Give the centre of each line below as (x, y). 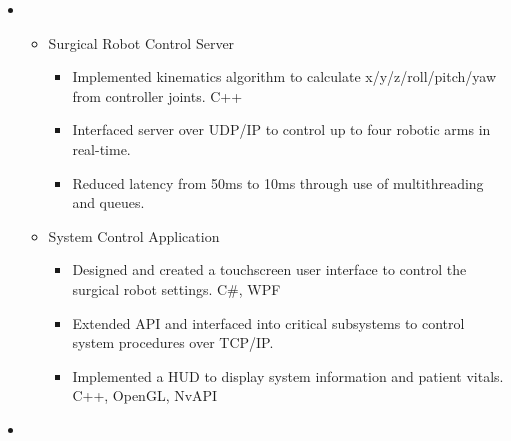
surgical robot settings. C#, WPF (176, 288)
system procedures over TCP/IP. (173, 342)
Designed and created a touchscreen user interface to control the (269, 269)
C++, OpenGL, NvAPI (145, 395)
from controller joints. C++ (157, 95)
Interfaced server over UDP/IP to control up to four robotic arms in (281, 129)
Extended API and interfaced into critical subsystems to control (268, 322)
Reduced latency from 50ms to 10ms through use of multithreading (278, 182)
